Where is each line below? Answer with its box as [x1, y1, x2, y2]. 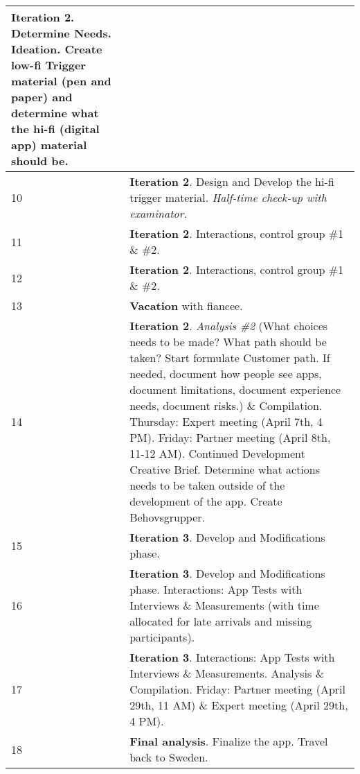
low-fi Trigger [11, 57, 86, 73]
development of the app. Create [129, 493, 282, 509]
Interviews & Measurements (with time [129, 597, 319, 613]
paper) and [11, 89, 73, 105]
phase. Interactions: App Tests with [129, 581, 303, 597]
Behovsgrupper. [129, 509, 206, 525]
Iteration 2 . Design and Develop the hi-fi [129, 173, 334, 189]
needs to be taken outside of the [129, 477, 285, 493]
